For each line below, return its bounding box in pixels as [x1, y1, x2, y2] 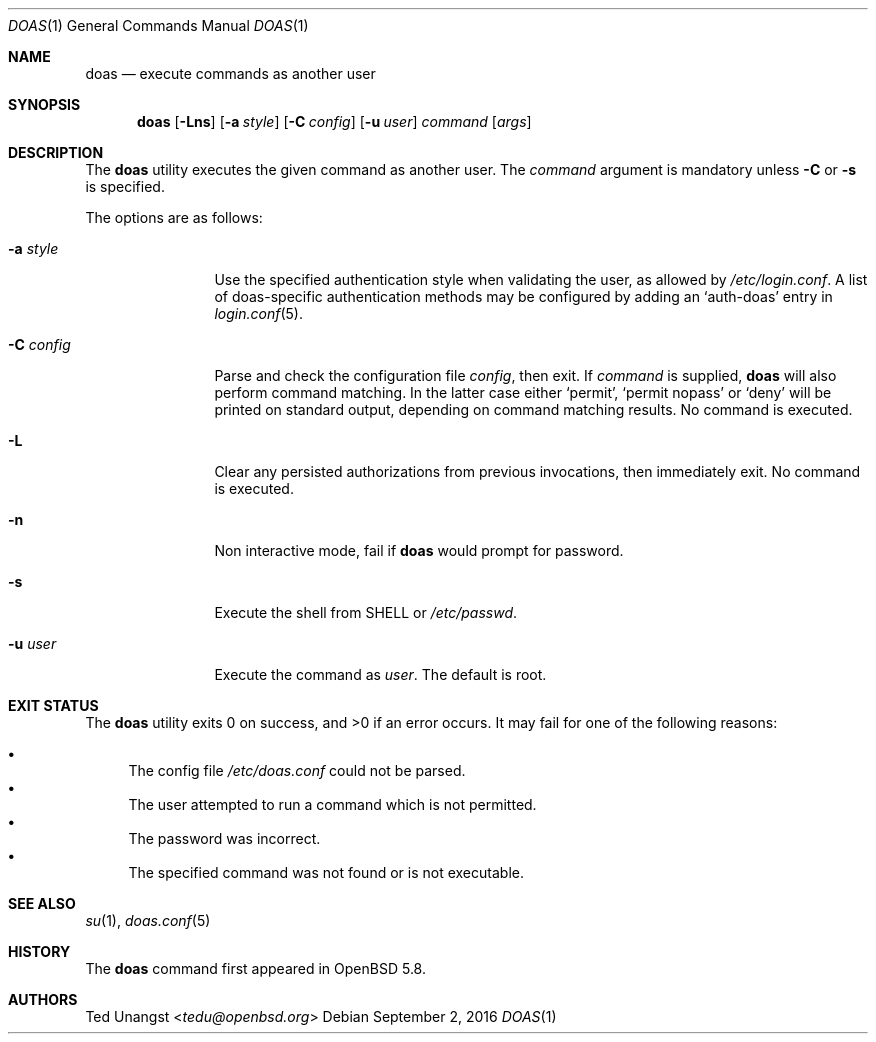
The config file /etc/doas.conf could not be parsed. [128, 762, 466, 779]
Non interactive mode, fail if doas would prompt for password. [214, 542, 624, 559]
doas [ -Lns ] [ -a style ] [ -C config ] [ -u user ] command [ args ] [137, 113, 532, 130]
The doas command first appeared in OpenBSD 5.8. [85, 960, 426, 977]
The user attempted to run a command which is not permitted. [128, 796, 537, 813]
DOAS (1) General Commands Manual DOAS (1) [8, 17, 309, 34]
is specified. [85, 178, 165, 195]
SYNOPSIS [8, 96, 81, 113]
